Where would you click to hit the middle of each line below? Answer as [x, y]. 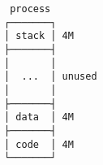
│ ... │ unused [51, 77]
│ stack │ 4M [39, 36]
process [30, 9]
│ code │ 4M [39, 144]
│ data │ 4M [39, 117]
